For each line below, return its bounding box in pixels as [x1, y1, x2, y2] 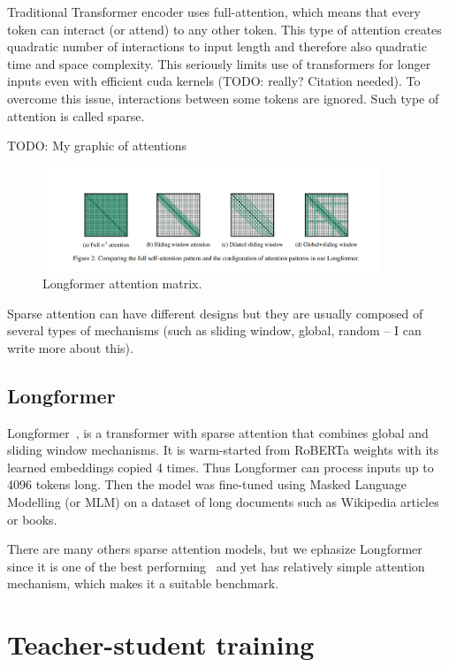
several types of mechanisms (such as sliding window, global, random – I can [7, 321, 422, 340]
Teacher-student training [7, 626, 315, 663]
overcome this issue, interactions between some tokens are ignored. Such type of [7, 88, 439, 107]
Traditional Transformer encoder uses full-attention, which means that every [7, 3, 422, 20]
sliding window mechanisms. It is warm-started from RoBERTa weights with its [7, 441, 439, 459]
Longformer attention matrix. [42, 274, 202, 293]
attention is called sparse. [7, 106, 145, 125]
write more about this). [7, 338, 133, 356]
